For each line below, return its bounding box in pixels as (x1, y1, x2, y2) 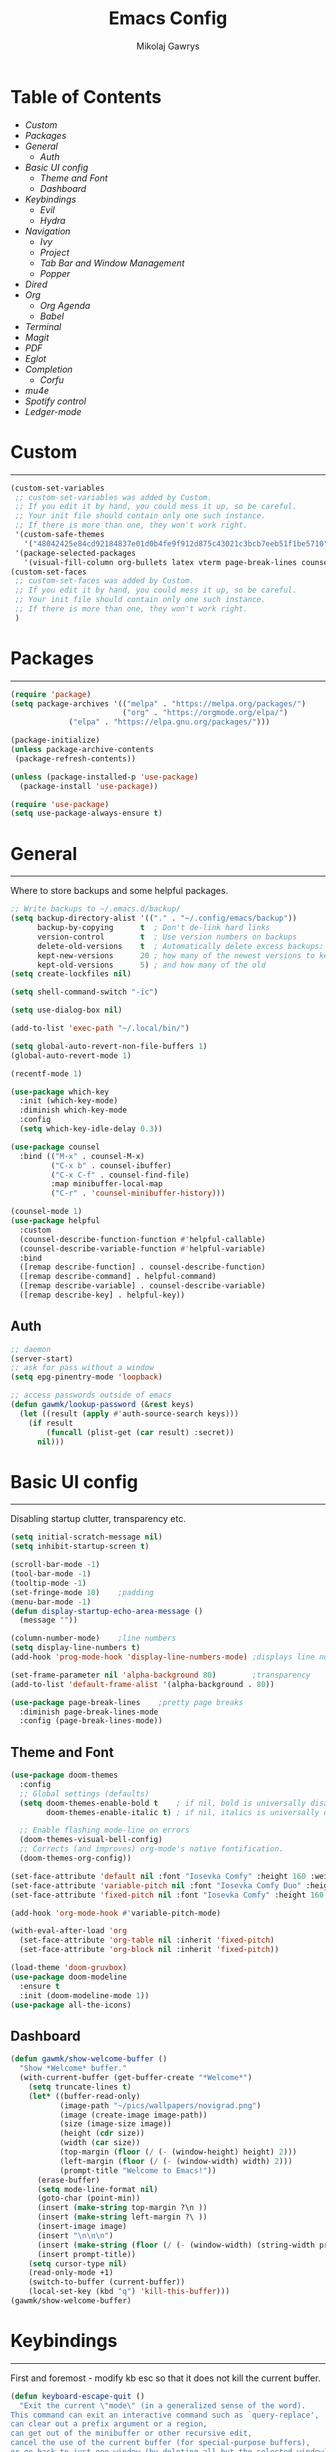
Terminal (24, 320, 62, 332)
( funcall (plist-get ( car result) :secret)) (46, 1427, 235, 1437)
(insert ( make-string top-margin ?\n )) (36, 2203, 208, 2213)
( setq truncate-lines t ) (28, 2082, 132, 2092)
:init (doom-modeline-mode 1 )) (19, 1990, 150, 2001)
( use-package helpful (10, 1216, 101, 1226)
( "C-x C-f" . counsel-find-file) (50, 1170, 190, 1180)
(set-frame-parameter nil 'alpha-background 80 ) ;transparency (10, 1670, 311, 1680)
